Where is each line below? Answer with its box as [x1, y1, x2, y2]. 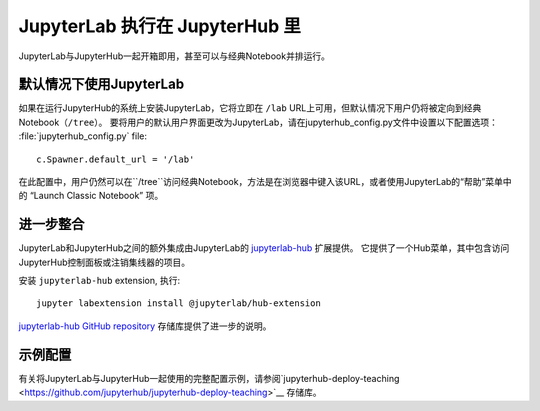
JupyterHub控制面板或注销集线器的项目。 [18, 256, 190, 268]
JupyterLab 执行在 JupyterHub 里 [18, 15, 302, 37]
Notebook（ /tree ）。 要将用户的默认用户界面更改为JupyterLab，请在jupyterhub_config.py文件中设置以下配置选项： [18, 116, 499, 128]
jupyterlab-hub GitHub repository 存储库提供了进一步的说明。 [18, 320, 272, 332]
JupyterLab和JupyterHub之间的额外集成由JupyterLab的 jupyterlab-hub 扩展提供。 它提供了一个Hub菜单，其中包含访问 [18, 242, 510, 254]
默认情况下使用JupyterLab [18, 76, 185, 93]
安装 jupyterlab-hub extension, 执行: [18, 275, 180, 287]
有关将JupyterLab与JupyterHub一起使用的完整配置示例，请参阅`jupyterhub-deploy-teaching [18, 372, 400, 384]
